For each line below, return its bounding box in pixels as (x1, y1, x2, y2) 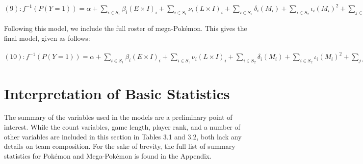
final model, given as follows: (4, 32, 90, 43)
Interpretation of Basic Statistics (4, 83, 230, 104)
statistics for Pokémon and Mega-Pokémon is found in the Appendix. (4, 150, 212, 161)
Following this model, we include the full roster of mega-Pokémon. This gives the (4, 23, 247, 33)
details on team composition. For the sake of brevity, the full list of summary (4, 141, 235, 151)
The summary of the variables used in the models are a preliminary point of (4, 112, 233, 122)
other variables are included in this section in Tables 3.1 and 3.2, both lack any (4, 131, 242, 141)
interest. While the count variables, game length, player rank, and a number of (4, 121, 240, 132)
